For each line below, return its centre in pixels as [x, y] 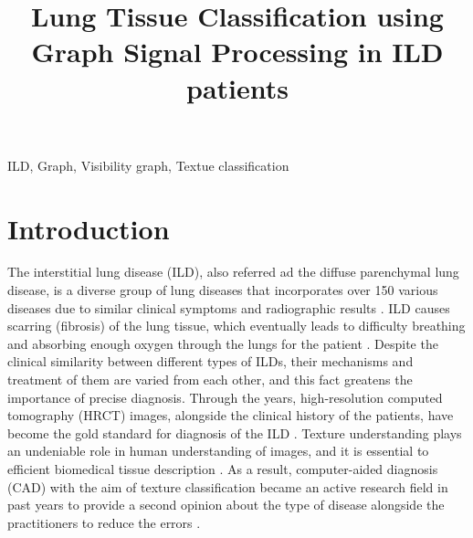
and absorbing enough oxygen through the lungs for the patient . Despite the [223, 343]
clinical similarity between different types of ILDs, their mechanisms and [210, 361]
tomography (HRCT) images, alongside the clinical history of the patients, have [231, 415]
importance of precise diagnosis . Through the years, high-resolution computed [225, 397]
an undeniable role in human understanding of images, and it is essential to [218, 451]
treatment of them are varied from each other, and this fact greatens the [210, 380]
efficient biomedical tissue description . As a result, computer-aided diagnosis [223, 469]
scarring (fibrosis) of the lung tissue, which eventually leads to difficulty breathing [236, 326]
